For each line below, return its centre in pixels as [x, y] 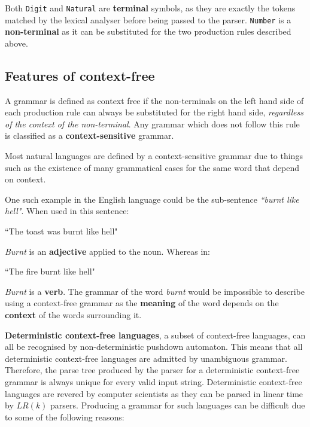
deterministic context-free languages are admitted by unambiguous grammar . [146, 358]
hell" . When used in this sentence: [67, 211]
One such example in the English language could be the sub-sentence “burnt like [152, 199]
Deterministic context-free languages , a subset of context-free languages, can [155, 335]
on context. [25, 179]
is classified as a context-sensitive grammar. [89, 135]
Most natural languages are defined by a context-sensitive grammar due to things [154, 156]
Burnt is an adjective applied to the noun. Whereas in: [108, 251]
